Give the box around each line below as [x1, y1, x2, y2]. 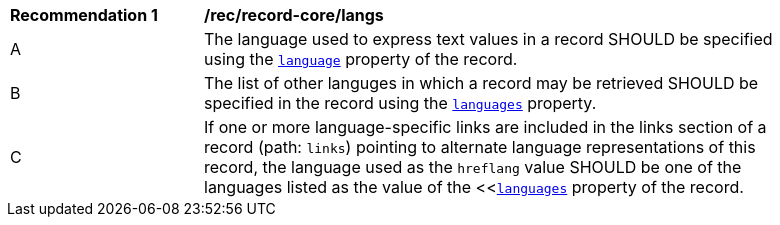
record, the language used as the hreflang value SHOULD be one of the [204, 157, 742, 177]
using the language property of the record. [204, 49, 518, 69]
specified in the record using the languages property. [204, 93, 597, 113]
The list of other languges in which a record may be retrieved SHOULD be [204, 73, 759, 93]
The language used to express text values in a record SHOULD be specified [204, 29, 773, 49]
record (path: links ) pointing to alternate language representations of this [204, 137, 756, 157]
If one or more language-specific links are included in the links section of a [204, 117, 767, 137]
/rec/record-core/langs [204, 5, 384, 25]
